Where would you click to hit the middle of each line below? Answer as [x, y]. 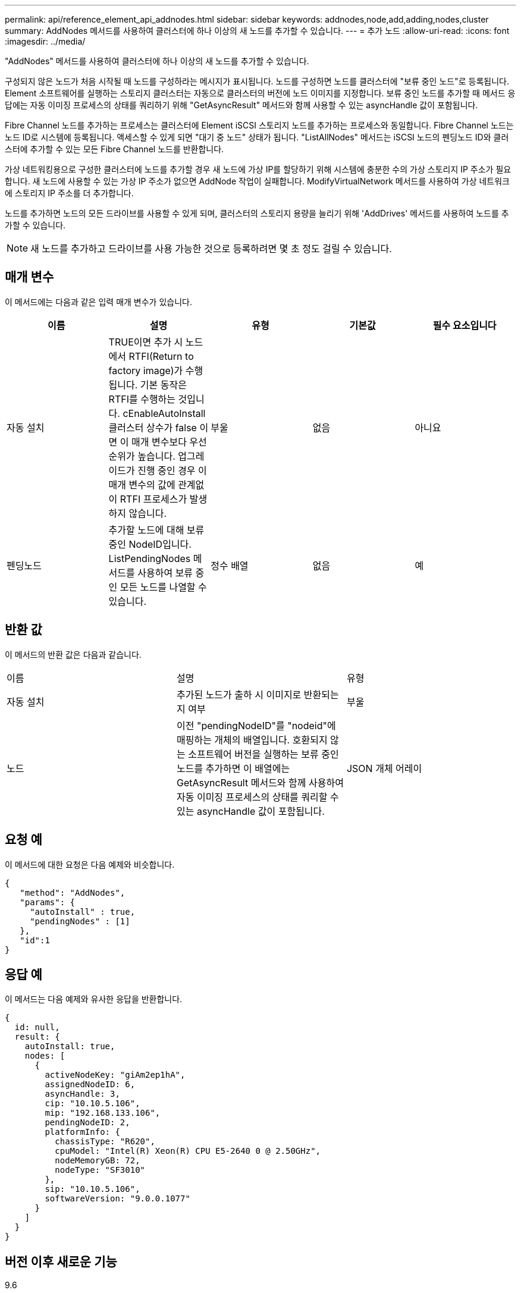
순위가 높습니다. [142, 456]
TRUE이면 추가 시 [146, 342]
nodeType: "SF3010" [100, 1170]
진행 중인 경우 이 [172, 470]
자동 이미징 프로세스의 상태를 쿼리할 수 [258, 797]
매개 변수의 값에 [142, 484]
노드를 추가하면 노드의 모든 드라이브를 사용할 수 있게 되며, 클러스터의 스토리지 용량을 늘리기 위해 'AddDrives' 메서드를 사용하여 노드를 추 [257, 213]
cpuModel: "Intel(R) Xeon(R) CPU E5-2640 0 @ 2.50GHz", [188, 1151]
